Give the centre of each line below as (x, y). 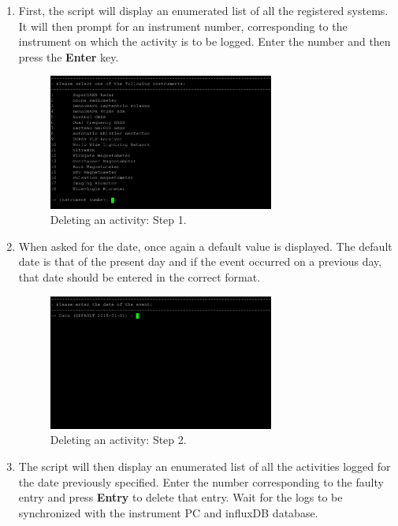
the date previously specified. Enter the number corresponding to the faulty (201, 481)
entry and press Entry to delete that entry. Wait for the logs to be (180, 497)
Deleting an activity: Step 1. (118, 220)
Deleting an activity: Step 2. (118, 440)
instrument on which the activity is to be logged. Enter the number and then (205, 41)
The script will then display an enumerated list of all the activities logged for (205, 466)
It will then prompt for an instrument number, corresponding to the (183, 26)
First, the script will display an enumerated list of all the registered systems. (203, 10)
